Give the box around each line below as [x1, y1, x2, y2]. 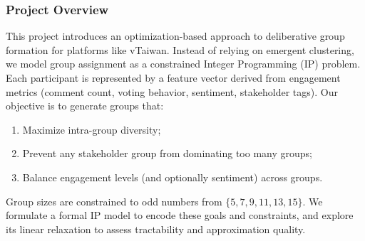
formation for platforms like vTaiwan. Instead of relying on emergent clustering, [6, 42, 354, 57]
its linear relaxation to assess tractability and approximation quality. [6, 221, 306, 236]
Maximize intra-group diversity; [22, 122, 161, 136]
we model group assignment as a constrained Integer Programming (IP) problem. [6, 56, 361, 71]
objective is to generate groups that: [6, 98, 164, 113]
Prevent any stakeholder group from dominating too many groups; [22, 146, 312, 161]
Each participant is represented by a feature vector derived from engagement [6, 70, 341, 85]
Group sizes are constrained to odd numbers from [6, 193, 222, 208]
